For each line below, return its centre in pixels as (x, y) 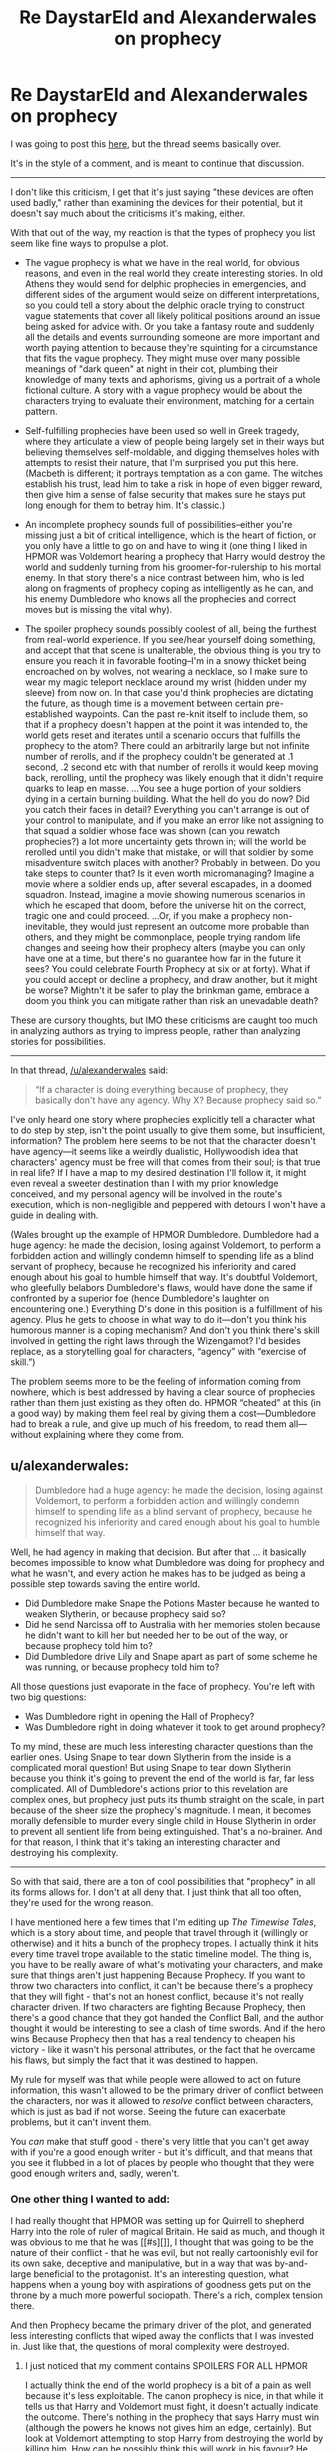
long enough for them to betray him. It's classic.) (125, 505)
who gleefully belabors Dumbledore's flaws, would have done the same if (161, 1287)
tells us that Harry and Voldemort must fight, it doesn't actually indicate (171, 2407)
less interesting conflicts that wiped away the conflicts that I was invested (162, 2336)
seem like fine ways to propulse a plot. (89, 243)
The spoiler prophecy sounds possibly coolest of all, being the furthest (170, 628)
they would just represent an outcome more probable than (189, 926)
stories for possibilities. (58, 1041)
